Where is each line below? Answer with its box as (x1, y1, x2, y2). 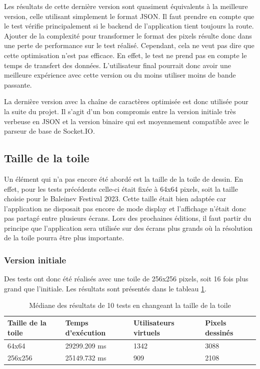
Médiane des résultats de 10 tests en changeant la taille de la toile (29, 300, 231, 310)
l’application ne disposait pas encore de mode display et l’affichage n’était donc (4, 203, 246, 213)
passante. (4, 79, 32, 90)
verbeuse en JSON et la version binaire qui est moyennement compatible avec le (4, 116, 249, 126)
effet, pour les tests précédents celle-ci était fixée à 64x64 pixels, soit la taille (4, 183, 238, 194)
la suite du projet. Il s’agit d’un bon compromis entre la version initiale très (4, 106, 236, 116)
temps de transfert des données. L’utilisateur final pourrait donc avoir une (4, 60, 231, 70)
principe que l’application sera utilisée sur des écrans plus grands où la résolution (4, 222, 253, 233)
